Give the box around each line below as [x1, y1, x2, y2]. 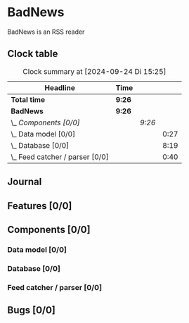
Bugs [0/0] [7, 304, 56, 317]
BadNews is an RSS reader [7, 27, 85, 36]
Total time [11, 94, 46, 104]
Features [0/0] [7, 200, 72, 212]
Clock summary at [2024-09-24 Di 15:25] [22, 66, 167, 76]
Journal [7, 176, 42, 188]
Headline [44, 82, 75, 92]
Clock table [7, 48, 58, 60]
